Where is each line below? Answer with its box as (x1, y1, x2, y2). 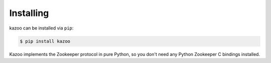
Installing (9, 7, 49, 18)
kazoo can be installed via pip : (9, 25, 74, 31)
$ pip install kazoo (20, 38, 70, 44)
